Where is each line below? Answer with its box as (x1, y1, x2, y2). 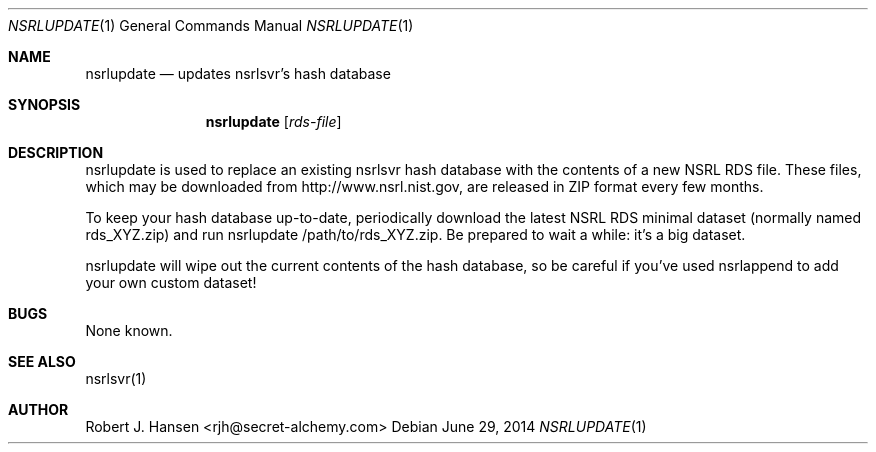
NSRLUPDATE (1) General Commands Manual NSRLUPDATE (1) (8, 17, 414, 34)
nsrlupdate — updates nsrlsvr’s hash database (85, 65, 391, 82)
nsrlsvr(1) (85, 370, 147, 387)
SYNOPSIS (8, 96, 81, 113)
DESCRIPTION (8, 144, 104, 161)
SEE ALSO (8, 353, 76, 370)
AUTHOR (8, 401, 69, 418)
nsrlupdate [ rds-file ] (205, 113, 342, 130)
